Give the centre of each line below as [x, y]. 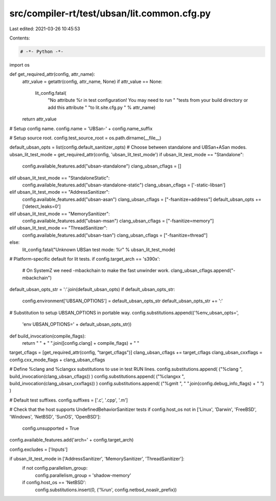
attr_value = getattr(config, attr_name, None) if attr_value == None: [92, 81]
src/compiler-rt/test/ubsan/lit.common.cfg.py [110, 13]
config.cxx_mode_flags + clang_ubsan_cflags [57, 360]
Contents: [20, 38]
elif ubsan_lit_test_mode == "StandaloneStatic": [60, 178]
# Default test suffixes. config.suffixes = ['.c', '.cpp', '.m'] [68, 400]
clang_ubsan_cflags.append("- [203, 270]
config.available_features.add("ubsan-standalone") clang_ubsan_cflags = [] [102, 166]
